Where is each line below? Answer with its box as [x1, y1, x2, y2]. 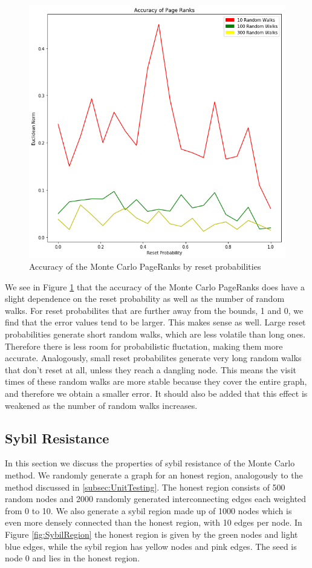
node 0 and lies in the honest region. [5, 552, 140, 564]
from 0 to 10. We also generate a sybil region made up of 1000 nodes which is [5, 504, 292, 517]
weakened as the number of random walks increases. [5, 399, 198, 411]
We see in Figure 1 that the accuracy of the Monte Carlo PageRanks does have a [5, 280, 305, 293]
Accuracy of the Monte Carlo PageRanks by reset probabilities [29, 260, 261, 273]
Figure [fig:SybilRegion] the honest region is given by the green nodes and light [5, 527, 298, 540]
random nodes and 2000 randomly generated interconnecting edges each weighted [5, 492, 307, 505]
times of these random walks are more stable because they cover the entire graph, [5, 375, 307, 388]
